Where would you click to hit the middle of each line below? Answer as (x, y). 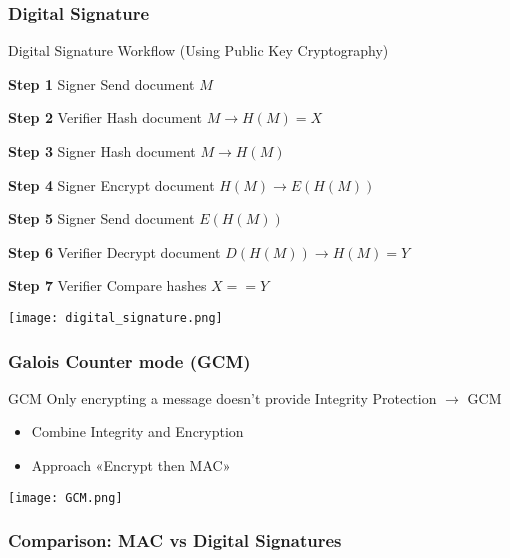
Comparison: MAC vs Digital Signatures (175, 540)
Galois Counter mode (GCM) (129, 360)
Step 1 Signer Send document (101, 83)
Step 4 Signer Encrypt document (111, 184)
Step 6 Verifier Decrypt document (114, 251)
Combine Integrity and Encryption (137, 431)
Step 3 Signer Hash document (102, 151)
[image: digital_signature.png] (115, 317)
